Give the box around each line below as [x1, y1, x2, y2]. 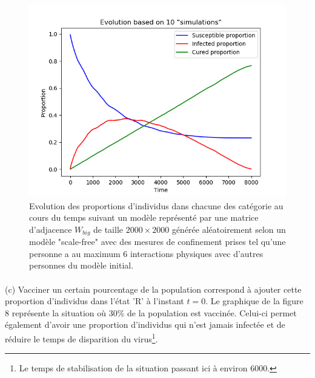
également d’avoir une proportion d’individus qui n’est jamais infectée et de [5, 318, 285, 331]
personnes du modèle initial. [29, 259, 134, 272]
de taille [93, 223, 124, 235]
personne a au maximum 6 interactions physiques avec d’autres [29, 247, 264, 259]
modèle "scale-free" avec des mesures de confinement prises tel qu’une [29, 235, 286, 248]
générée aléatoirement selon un [171, 223, 286, 235]
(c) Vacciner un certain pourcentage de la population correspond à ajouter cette [5, 282, 302, 295]
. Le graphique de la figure [205, 295, 303, 307]
